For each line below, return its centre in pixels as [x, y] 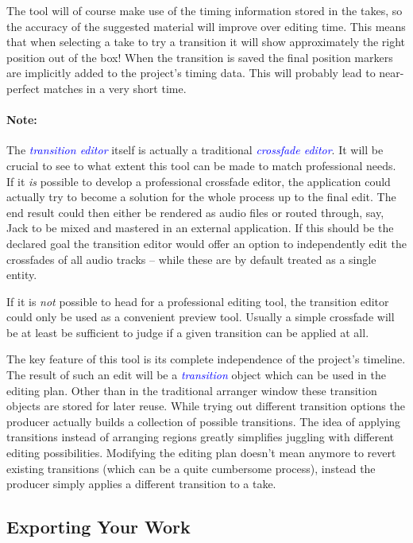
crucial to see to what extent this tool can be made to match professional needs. [201, 165]
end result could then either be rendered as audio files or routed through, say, [195, 212]
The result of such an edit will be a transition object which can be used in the [196, 375]
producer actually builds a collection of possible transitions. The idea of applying [204, 421]
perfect [23, 88]
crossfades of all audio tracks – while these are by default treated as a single [191, 259]
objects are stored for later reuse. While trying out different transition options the [206, 406]
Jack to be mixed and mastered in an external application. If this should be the [200, 228]
